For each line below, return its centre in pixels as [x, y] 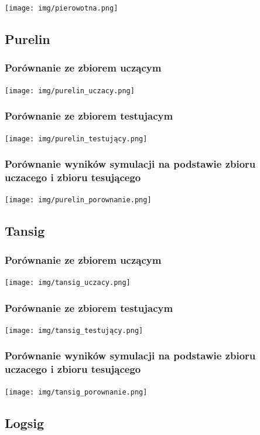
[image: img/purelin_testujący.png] [76, 139]
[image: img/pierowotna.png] [61, 8]
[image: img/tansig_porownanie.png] [76, 392]
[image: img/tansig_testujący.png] [74, 330]
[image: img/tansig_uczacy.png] [68, 282]
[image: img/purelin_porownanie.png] [78, 200]
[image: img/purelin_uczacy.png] [70, 91]
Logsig [24, 422]
